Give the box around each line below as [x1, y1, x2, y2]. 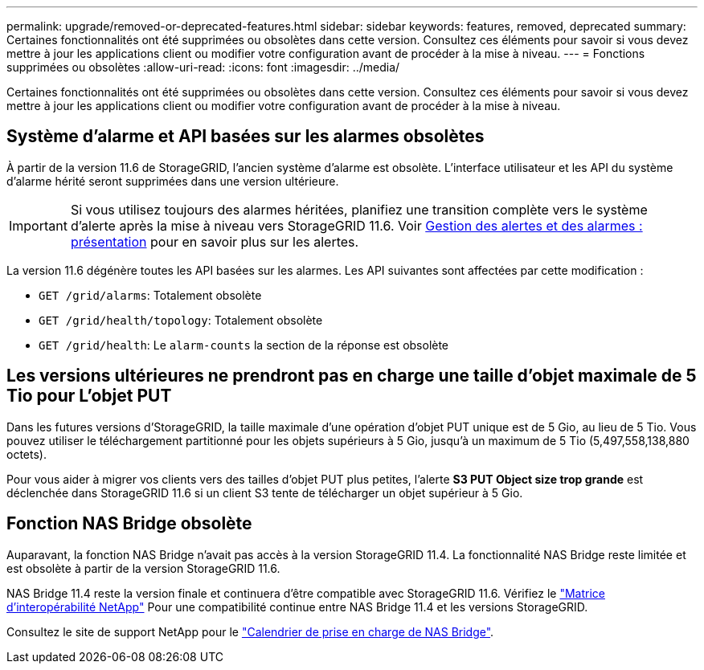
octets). [6, 447, 47, 461]
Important [9, 217, 68, 234]
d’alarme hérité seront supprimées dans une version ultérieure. [6, 174, 339, 188]
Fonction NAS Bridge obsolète [6, 513, 252, 534]
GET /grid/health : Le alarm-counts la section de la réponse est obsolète [39, 337, 449, 352]
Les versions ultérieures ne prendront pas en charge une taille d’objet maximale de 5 [6, 366, 697, 386]
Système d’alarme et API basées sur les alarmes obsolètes [6, 126, 485, 147]
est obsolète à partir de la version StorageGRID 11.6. [6, 561, 280, 575]
